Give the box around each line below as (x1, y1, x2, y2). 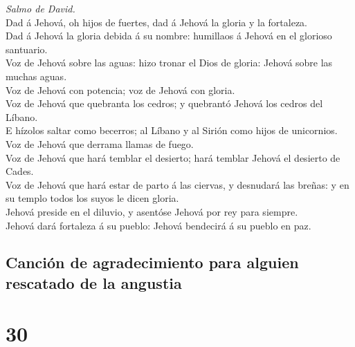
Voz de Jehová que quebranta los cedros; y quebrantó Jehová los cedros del (6, 96, 323, 111)
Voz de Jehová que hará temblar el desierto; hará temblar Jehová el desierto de (6, 150, 340, 165)
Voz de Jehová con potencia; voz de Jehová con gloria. (6, 82, 235, 97)
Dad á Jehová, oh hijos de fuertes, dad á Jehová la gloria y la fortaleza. (6, 15, 308, 29)
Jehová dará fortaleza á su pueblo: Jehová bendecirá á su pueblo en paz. (6, 218, 311, 232)
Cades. (6, 164, 34, 178)
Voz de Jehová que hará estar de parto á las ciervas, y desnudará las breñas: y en (6, 177, 349, 191)
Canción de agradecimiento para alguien (6, 252, 299, 273)
